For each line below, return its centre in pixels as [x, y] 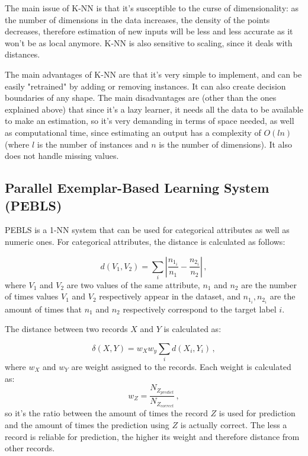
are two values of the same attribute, [133, 284]
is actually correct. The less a [234, 425]
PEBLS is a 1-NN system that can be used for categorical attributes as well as [147, 230]
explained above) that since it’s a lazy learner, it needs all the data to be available [154, 109]
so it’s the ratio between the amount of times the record [106, 413]
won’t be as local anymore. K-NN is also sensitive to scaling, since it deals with [149, 42]
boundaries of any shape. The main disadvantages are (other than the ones [141, 98]
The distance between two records [66, 329]
